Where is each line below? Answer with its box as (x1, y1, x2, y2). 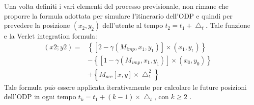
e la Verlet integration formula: (4, 31, 97, 41)
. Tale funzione (206, 20, 251, 30)
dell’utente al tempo (102, 20, 163, 30)
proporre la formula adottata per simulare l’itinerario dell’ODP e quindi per (4, 10, 233, 21)
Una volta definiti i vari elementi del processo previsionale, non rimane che (4, 1, 228, 11)
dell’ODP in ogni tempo (4, 91, 76, 102)
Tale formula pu (4, 82, 52, 92)
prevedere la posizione (4, 20, 70, 30)
